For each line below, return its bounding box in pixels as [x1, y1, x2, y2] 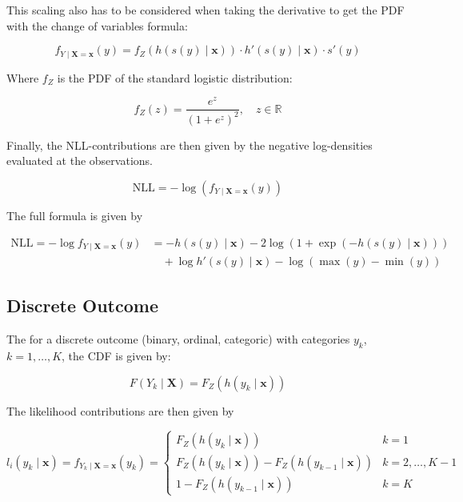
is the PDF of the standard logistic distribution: [57, 69, 293, 86]
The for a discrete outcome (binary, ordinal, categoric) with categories [6, 331, 350, 347]
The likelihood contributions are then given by [6, 402, 234, 419]
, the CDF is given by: [62, 347, 171, 364]
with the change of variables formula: [6, 17, 188, 34]
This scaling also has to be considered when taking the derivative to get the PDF [6, 2, 405, 18]
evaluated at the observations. [6, 152, 153, 169]
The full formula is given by [6, 207, 143, 223]
